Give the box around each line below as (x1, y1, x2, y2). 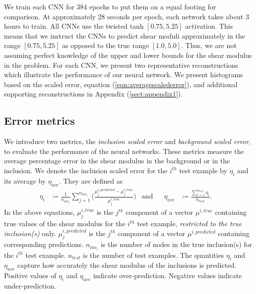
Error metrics (4, 113, 75, 128)
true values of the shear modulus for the (4, 218, 126, 229)
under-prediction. (4, 280, 56, 291)
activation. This (185, 21, 233, 31)
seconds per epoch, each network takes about (107, 11, 244, 21)
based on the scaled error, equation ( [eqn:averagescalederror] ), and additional (4, 79, 238, 89)
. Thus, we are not (181, 40, 237, 50)
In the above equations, (4, 207, 75, 217)
